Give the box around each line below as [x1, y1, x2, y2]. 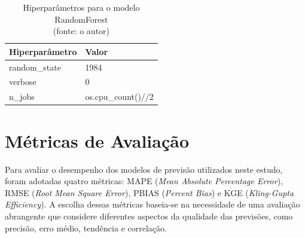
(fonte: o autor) [53, 25, 110, 37]
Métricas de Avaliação [5, 128, 190, 152]
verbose [9, 75, 36, 88]
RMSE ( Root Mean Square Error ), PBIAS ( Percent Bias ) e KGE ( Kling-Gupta [5, 186, 294, 199]
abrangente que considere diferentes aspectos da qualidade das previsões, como [5, 209, 293, 222]
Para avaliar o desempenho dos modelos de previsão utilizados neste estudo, [5, 163, 283, 175]
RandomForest [54, 13, 108, 25]
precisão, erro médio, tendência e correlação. [5, 221, 167, 234]
